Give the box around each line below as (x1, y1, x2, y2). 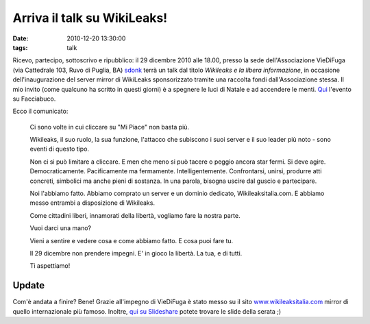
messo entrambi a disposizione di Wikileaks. (29, 199, 156, 207)
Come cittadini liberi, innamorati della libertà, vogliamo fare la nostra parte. (29, 211, 241, 219)
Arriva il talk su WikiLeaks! (12, 10, 168, 25)
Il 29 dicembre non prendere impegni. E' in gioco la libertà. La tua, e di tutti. (29, 249, 243, 257)
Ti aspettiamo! (29, 262, 71, 270)
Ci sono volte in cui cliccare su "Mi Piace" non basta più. (29, 123, 190, 131)
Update (12, 279, 45, 291)
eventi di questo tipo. (29, 145, 89, 153)
